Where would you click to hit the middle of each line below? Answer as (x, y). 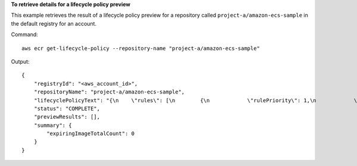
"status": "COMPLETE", (67, 108)
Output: (20, 61)
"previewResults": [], (67, 117)
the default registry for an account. (54, 23)
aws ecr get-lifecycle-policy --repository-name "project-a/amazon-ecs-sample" (141, 48)
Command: (24, 35)
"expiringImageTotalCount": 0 (91, 134)
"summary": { (53, 125)
